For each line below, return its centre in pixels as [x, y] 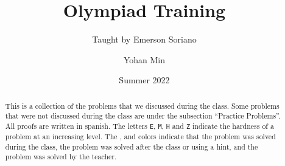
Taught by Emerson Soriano [144, 39]
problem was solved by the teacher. [61, 157]
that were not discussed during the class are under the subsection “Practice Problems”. [143, 116]
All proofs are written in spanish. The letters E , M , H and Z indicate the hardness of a [139, 126]
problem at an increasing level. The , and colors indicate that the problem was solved [140, 137]
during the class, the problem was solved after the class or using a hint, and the [132, 146]
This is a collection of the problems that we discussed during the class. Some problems [142, 105]
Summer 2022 [144, 80]
